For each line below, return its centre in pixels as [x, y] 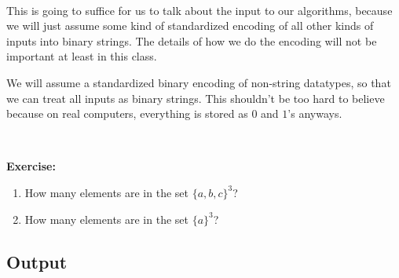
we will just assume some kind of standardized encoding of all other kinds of [190, 26]
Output [37, 261]
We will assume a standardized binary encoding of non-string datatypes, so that [199, 82]
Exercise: [31, 166]
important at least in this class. [82, 56]
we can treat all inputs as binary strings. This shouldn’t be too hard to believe [196, 98]
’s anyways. [315, 113]
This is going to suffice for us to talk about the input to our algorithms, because [199, 10]
